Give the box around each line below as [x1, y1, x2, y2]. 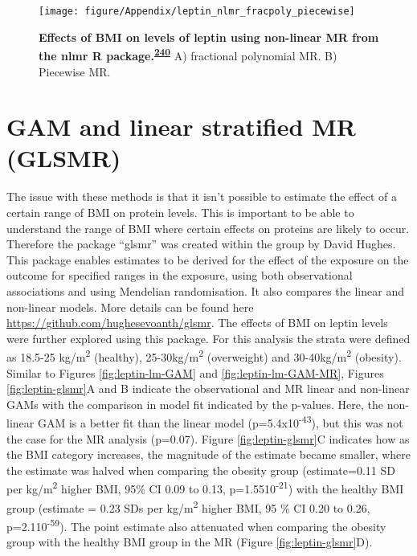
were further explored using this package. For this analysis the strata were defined [6, 329, 411, 346]
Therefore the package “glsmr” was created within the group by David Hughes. [6, 235, 396, 252]
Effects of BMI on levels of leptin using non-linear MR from [39, 28, 379, 45]
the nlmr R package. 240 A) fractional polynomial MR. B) [39, 45, 337, 63]
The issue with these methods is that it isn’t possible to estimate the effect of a [6, 188, 397, 205]
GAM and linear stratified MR [6, 110, 356, 143]
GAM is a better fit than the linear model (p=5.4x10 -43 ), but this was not [37, 412, 403, 431]
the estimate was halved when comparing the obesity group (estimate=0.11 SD [6, 461, 395, 478]
